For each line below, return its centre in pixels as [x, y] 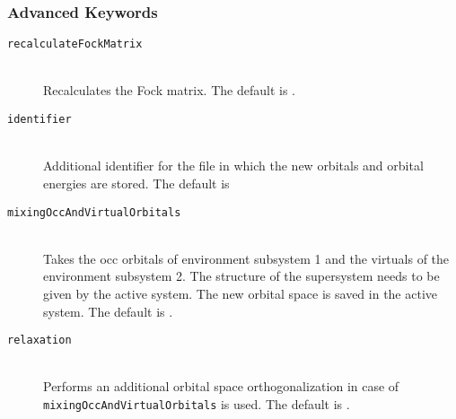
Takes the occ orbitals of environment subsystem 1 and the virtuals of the [246, 258]
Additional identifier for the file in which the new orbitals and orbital [233, 166]
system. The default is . [108, 311]
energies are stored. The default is [136, 183]
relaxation [39, 340]
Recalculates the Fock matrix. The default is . [169, 90]
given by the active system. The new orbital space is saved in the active [241, 293]
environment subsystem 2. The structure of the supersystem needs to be [241, 276]
